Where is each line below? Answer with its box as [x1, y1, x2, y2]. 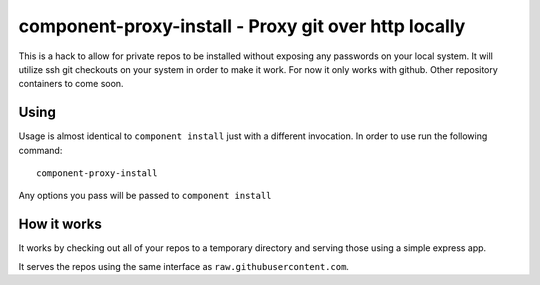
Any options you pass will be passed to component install [18, 190, 272, 202]
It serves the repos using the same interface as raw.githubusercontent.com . [18, 260, 350, 272]
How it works [18, 216, 102, 233]
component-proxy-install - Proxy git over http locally [18, 15, 466, 37]
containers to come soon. [18, 78, 124, 90]
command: [18, 144, 63, 156]
